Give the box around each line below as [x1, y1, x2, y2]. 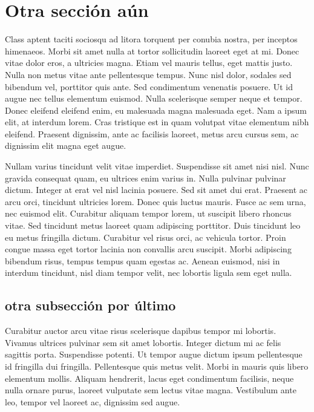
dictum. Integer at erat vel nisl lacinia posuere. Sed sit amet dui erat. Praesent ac [5, 183, 307, 196]
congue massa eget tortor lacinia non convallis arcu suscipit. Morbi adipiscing [5, 243, 292, 255]
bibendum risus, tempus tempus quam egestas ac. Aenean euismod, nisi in [5, 254, 280, 267]
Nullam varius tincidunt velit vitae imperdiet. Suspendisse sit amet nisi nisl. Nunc [5, 160, 309, 172]
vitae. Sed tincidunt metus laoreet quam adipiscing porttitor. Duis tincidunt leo [5, 219, 301, 232]
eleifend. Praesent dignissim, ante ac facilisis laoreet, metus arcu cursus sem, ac [5, 127, 299, 140]
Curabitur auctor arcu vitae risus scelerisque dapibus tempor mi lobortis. [5, 324, 276, 337]
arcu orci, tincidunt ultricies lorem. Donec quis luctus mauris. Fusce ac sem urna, [5, 195, 306, 208]
